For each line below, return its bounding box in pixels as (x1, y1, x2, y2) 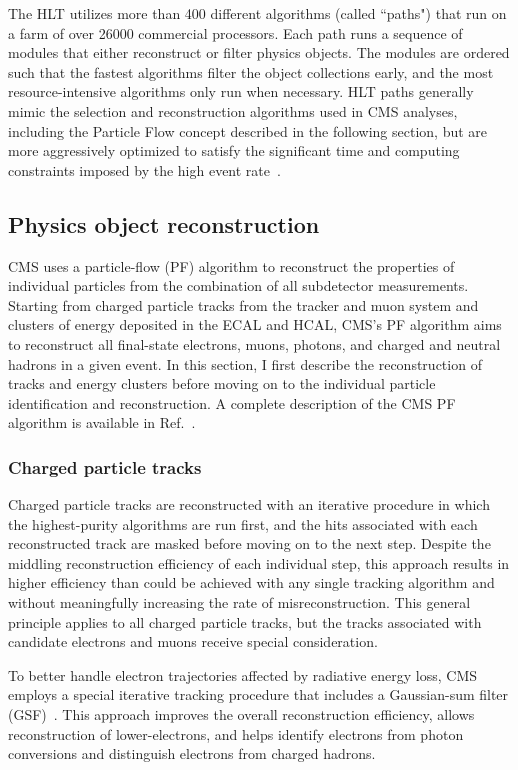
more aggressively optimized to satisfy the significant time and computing (8, 140, 460, 161)
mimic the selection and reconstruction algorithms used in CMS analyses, (8, 100, 458, 121)
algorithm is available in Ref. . (8, 412, 196, 433)
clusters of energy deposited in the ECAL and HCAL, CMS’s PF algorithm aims (8, 314, 502, 335)
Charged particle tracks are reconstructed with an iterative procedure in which (8, 494, 490, 515)
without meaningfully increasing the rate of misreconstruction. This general (8, 592, 471, 613)
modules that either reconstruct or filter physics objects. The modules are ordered (8, 42, 510, 63)
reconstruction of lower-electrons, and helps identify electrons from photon (8, 723, 464, 744)
